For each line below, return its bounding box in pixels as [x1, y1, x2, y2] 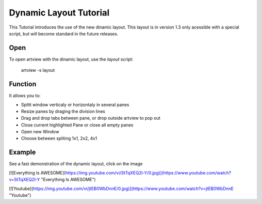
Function [9, 80, 36, 88]
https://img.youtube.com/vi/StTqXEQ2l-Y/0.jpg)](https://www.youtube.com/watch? [65, 170, 231, 175]
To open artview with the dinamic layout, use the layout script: [9, 56, 133, 62]
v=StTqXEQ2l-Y [9, 177, 40, 183]
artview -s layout [21, 67, 55, 73]
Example [9, 148, 36, 157]
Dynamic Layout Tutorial [9, 7, 110, 18]
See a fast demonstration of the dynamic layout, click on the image [9, 161, 143, 167]
